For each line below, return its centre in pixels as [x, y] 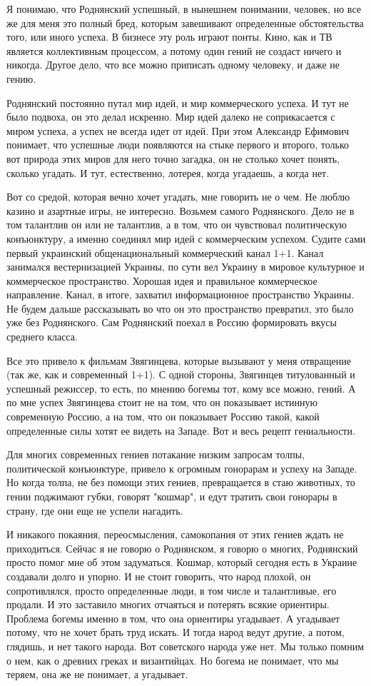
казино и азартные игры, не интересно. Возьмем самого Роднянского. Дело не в [181, 210]
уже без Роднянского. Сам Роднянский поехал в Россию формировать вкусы [172, 322]
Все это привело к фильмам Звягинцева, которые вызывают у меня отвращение [179, 360]
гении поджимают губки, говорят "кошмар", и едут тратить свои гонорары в [172, 496]
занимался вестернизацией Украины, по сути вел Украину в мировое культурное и [185, 267]
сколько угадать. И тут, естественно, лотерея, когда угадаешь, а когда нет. [168, 172]
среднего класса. [42, 337]
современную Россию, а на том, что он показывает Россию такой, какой [163, 417]
